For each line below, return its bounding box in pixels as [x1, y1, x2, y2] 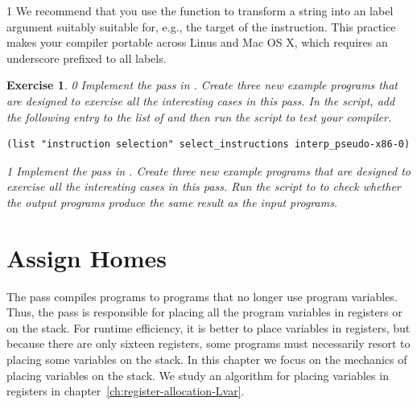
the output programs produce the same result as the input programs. [6, 193, 338, 210]
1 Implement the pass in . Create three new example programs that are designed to [6, 162, 411, 179]
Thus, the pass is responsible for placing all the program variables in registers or [6, 304, 403, 320]
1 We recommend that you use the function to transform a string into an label [6, 2, 394, 19]
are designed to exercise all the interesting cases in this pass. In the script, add [6, 92, 395, 109]
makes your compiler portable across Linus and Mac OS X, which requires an [6, 34, 388, 51]
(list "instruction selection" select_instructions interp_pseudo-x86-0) [6, 138, 411, 151]
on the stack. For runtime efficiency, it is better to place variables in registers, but [6, 319, 411, 336]
